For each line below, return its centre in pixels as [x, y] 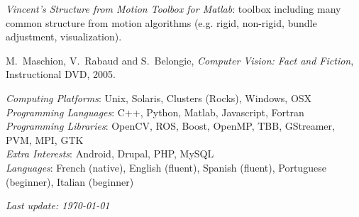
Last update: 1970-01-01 [58, 205]
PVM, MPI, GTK [45, 139]
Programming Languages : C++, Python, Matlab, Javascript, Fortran [155, 112]
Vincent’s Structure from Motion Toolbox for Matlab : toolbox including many [173, 9]
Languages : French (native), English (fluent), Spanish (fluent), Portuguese [166, 167]
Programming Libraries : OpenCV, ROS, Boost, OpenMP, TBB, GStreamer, [170, 126]
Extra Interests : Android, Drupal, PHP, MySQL [110, 154]
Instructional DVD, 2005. [61, 74]
